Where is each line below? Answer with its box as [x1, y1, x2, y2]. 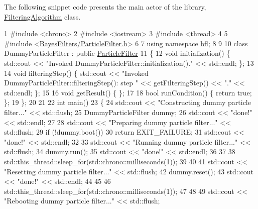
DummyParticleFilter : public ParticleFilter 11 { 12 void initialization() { [4, 48, 230, 58]
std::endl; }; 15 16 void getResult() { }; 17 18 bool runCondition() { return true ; [4, 87, 252, 97]
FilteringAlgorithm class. [4, 11, 81, 22]
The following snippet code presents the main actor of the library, [4, 2, 206, 12]
